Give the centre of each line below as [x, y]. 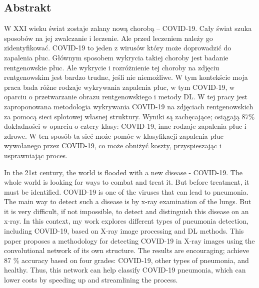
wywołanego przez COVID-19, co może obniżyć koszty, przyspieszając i [113, 145]
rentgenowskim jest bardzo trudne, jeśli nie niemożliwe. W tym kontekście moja [126, 77]
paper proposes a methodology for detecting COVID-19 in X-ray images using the [129, 240]
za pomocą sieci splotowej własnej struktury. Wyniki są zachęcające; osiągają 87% [129, 116]
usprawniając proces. [36, 155]
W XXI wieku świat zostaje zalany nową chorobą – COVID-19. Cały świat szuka [128, 28]
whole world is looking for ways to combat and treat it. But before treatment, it [127, 182]
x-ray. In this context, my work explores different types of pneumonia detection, [126, 221]
